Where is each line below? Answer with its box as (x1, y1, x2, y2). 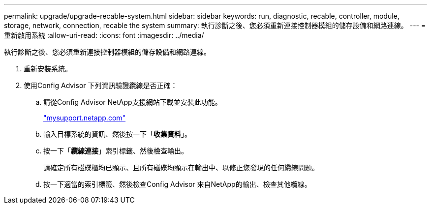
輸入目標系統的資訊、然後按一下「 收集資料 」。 (43, 130, 191, 138)
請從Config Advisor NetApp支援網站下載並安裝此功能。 (43, 98, 222, 106)
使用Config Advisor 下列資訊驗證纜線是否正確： (24, 81, 178, 89)
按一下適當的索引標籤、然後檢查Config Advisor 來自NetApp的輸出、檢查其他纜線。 (43, 180, 311, 188)
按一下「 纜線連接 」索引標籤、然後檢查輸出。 (43, 147, 188, 155)
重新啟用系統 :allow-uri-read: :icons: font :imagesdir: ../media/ (4, 31, 204, 39)
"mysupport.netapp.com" (43, 114, 126, 122)
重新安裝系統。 (24, 64, 72, 73)
